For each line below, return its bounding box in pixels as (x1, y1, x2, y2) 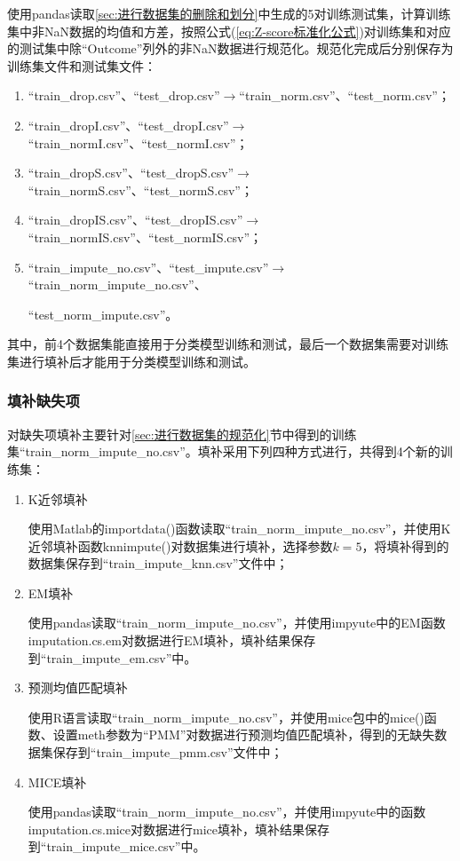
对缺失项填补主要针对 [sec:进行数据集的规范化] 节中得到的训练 (7, 424, 357, 443)
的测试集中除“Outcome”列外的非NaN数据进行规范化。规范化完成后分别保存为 (7, 39, 454, 58)
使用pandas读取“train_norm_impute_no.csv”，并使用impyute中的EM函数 (28, 613, 446, 632)
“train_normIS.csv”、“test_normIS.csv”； (28, 227, 263, 246)
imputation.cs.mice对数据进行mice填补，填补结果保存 (28, 819, 329, 838)
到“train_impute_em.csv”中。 (28, 648, 197, 667)
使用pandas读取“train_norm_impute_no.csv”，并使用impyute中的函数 (28, 802, 426, 821)
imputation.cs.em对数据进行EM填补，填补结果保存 (28, 631, 316, 650)
